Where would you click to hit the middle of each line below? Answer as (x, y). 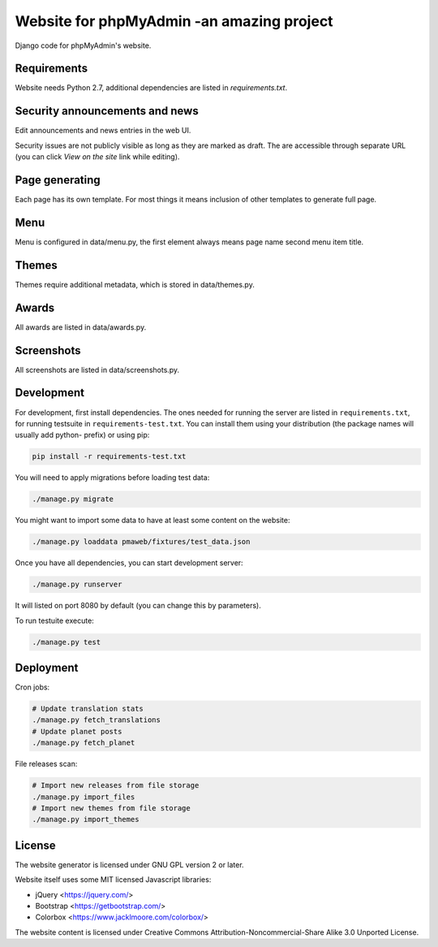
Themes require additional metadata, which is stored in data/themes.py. (135, 284)
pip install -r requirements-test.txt (109, 456)
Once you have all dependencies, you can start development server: (129, 563)
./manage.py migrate (73, 499)
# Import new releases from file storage (116, 785)
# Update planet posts (77, 731)
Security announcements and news (107, 111)
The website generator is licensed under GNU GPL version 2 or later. (129, 864)
